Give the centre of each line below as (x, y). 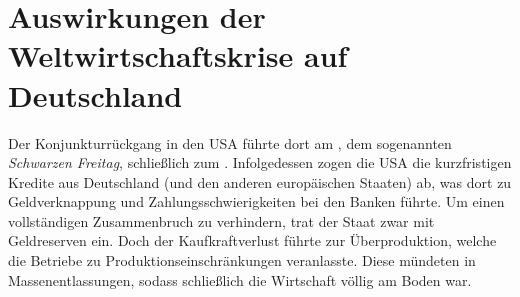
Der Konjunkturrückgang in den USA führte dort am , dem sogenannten (230, 142)
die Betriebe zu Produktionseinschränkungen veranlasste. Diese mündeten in (242, 260)
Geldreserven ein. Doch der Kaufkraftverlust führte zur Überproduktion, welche (252, 240)
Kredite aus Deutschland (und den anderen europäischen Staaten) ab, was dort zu (260, 181)
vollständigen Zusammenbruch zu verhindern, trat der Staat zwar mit (221, 220)
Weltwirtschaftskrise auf (178, 55)
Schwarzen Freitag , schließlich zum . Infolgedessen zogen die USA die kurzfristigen (260, 162)
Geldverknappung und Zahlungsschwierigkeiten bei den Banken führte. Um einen (256, 201)
